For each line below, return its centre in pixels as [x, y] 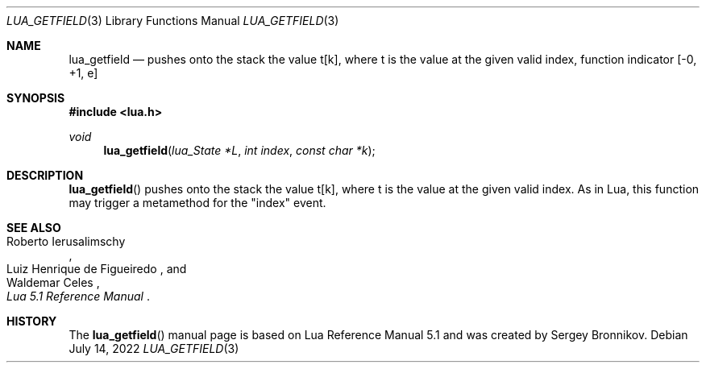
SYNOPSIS [36, 98]
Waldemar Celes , [53, 282]
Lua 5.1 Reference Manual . [78, 296]
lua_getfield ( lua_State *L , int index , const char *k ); [239, 150]
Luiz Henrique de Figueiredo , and [97, 269]
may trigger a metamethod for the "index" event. [197, 203]
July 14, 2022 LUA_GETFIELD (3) [154, 348]
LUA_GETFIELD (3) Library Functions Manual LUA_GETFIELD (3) [173, 21]
